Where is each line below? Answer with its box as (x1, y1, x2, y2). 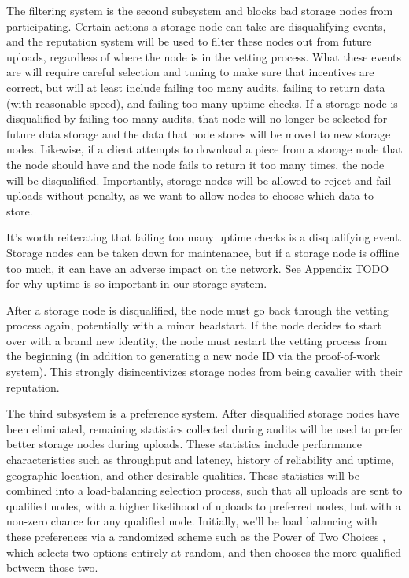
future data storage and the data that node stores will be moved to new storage (6, 125, 391, 142)
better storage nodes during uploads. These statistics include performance (6, 436, 362, 452)
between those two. (6, 559, 98, 576)
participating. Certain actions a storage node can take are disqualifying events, (6, 17, 386, 34)
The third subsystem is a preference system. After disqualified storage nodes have (6, 405, 400, 422)
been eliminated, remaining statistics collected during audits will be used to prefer (6, 420, 403, 436)
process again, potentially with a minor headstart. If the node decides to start (6, 317, 381, 333)
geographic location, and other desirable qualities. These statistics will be (6, 466, 359, 483)
